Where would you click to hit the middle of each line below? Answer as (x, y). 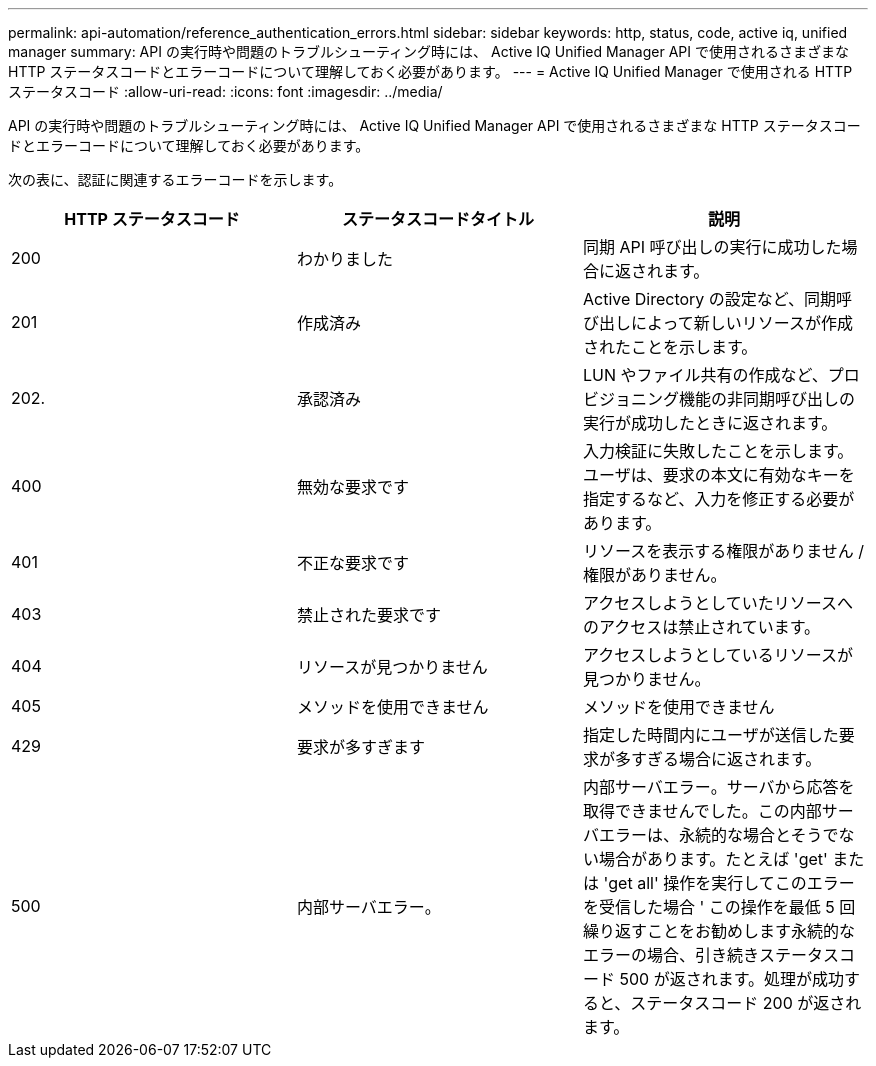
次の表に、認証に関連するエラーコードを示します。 (175, 179)
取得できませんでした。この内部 (702, 811)
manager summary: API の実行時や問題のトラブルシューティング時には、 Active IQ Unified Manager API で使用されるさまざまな (428, 51)
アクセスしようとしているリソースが (717, 655)
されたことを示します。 (670, 347)
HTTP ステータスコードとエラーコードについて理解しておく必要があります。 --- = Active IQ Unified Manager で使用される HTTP (430, 71)
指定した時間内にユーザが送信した (710, 735)
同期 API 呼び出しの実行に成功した (712, 247)
